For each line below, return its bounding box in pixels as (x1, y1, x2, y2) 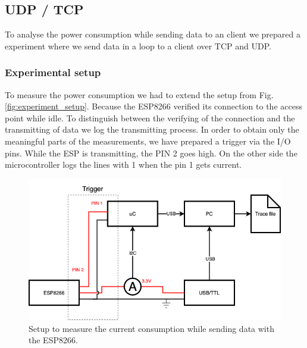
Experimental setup (5, 65, 101, 80)
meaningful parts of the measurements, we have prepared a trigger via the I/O (5, 134, 291, 147)
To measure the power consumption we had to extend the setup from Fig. (5, 88, 274, 101)
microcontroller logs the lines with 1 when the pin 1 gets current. (5, 158, 242, 171)
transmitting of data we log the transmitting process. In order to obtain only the (5, 123, 299, 136)
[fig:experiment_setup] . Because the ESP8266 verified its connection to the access (5, 100, 302, 112)
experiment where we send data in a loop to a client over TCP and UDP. (5, 39, 271, 52)
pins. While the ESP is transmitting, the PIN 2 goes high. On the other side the (5, 146, 297, 159)
